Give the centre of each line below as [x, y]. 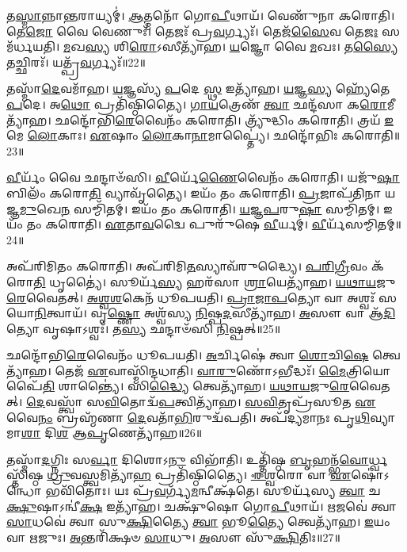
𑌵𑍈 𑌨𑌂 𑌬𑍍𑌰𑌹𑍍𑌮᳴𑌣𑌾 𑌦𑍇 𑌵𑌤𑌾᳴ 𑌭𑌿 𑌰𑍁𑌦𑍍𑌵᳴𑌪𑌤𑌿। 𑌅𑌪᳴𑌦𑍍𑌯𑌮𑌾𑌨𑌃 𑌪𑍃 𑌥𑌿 [188, 417]
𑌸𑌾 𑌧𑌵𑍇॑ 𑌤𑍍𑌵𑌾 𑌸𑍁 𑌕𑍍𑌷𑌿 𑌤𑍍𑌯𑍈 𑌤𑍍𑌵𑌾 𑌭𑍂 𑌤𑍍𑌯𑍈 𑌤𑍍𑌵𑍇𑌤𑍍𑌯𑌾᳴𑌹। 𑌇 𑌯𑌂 [198, 521]
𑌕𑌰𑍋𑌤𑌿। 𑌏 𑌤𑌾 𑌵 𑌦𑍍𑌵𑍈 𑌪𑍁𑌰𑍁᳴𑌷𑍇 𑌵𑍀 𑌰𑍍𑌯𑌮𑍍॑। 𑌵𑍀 [186, 224]
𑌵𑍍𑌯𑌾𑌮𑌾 [382, 417]
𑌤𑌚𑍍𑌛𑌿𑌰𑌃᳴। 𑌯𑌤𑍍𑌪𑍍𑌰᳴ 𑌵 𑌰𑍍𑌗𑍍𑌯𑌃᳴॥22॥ [76, 61]
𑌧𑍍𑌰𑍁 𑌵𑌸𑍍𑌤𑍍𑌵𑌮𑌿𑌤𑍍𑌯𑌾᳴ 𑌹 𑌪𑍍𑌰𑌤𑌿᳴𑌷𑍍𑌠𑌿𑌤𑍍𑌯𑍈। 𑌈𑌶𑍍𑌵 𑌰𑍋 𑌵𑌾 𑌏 [199, 475]
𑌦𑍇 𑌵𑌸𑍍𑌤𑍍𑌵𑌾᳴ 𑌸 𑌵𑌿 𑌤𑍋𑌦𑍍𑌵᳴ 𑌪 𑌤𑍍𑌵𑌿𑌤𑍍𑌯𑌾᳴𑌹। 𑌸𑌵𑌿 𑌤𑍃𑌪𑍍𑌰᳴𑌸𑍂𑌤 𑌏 [201, 402]
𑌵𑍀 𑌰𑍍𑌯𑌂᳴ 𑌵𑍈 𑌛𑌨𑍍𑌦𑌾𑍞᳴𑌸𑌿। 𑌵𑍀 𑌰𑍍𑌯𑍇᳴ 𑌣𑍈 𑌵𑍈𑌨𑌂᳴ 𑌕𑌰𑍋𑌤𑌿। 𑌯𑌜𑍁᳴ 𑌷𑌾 [203, 177]
